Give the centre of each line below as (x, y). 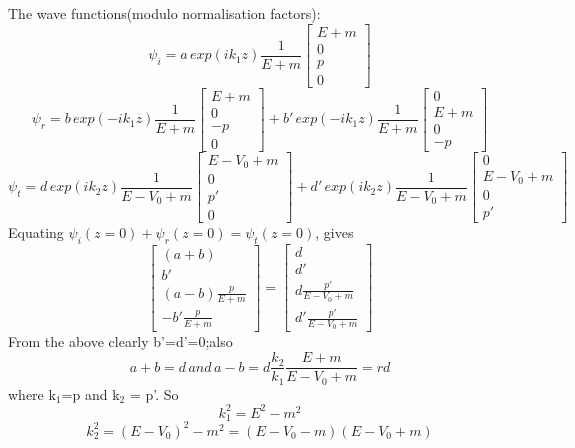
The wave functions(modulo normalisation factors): (164, 13)
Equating (36, 232)
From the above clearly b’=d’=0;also (120, 341)
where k (32, 393)
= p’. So (154, 393)
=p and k (90, 393)
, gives (334, 232)
